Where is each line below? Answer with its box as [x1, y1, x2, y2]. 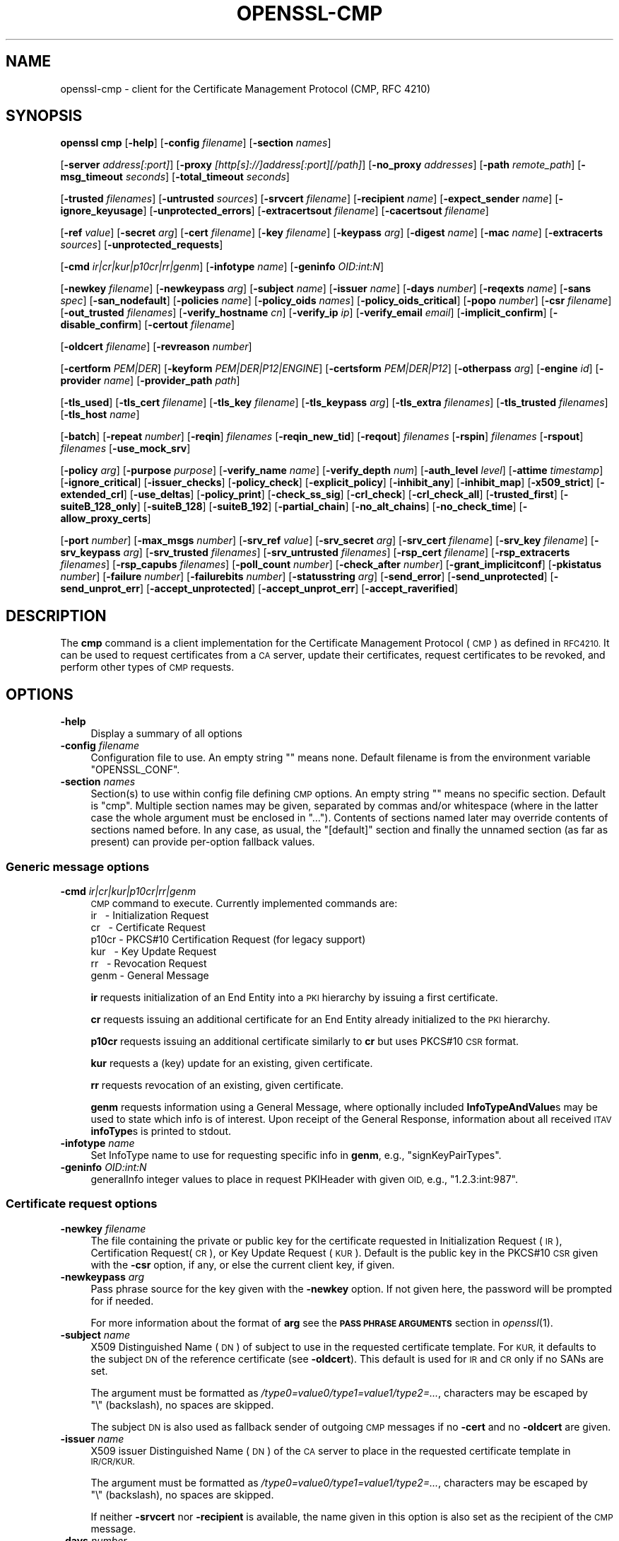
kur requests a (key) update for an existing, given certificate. [90, 1056, 373, 1069]
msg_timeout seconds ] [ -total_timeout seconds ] [60, 171, 290, 183]
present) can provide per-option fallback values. [90, 836, 315, 848]
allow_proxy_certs [60, 512, 148, 525]
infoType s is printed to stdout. [90, 1124, 232, 1137]
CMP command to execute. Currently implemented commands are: [90, 896, 398, 909]
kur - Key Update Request [90, 945, 217, 957]
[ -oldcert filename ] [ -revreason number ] [60, 340, 252, 353]
